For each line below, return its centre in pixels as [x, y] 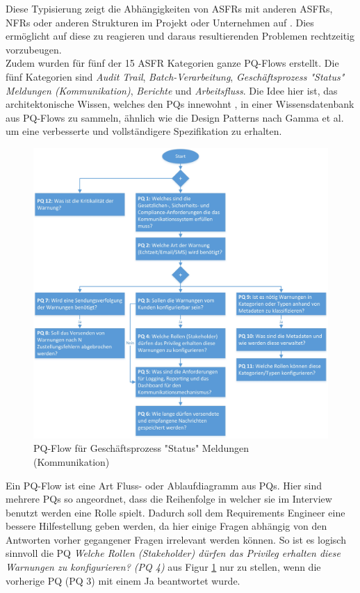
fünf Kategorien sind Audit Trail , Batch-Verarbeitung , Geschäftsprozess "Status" [175, 76]
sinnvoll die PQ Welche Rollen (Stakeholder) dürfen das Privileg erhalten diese [173, 553]
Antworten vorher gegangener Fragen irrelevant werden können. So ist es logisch [176, 539]
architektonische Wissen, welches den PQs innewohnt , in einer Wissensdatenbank [180, 104]
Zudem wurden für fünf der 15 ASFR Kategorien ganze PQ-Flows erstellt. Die [172, 63]
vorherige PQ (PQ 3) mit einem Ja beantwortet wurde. [123, 580]
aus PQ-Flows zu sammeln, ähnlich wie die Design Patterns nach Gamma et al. [175, 117]
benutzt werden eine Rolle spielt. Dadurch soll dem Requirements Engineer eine [175, 512]
